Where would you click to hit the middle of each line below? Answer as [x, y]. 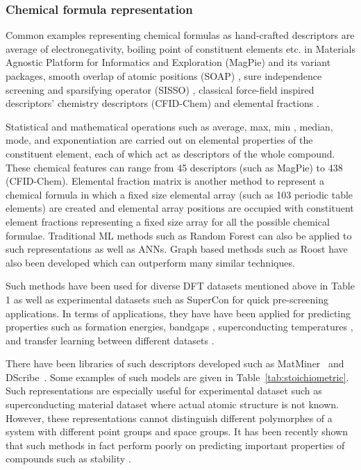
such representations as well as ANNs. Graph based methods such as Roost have [177, 249]
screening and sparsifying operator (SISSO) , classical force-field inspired [160, 89]
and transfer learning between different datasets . [110, 340]
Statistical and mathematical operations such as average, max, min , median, [169, 126]
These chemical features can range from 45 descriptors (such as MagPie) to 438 [174, 167]
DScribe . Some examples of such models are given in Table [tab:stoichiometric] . [177, 377]
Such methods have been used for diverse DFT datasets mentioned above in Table [180, 286]
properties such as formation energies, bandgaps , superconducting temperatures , [179, 327]
